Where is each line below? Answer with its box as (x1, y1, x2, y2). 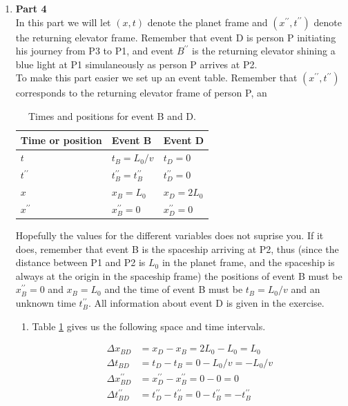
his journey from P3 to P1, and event (15, 43, 174, 58)
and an (291, 282, 320, 296)
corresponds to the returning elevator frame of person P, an (15, 85, 267, 100)
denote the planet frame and (147, 14, 268, 29)
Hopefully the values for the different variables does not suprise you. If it (15, 228, 324, 243)
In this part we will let (15, 14, 111, 29)
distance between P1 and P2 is (15, 255, 146, 270)
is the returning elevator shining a (192, 43, 336, 58)
